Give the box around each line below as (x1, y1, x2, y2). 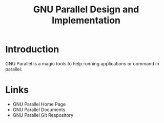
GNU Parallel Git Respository (12, 112, 74, 118)
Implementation (51, 14, 121, 26)
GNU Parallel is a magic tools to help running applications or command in (5, 60, 160, 66)
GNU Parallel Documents (12, 107, 66, 113)
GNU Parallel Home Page (12, 101, 66, 107)
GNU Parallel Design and (33, 4, 139, 15)
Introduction (5, 44, 59, 55)
